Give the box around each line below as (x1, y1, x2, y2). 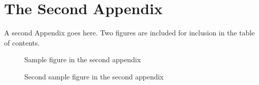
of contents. (4, 37, 40, 48)
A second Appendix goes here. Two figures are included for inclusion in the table (4, 27, 255, 38)
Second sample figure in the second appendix (24, 71, 164, 81)
